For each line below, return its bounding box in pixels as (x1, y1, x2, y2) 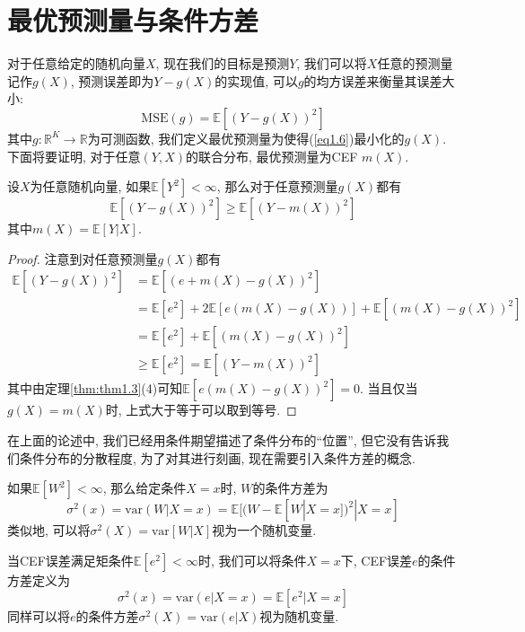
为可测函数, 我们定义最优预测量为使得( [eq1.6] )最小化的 (87, 128, 405, 147)
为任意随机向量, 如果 (30, 177, 152, 196)
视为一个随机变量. (212, 521, 317, 540)
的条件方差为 (252, 478, 328, 497)
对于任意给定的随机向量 (7, 54, 145, 73)
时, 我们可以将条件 (197, 550, 307, 569)
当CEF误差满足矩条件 (7, 550, 134, 569)
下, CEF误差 (340, 550, 413, 569)
